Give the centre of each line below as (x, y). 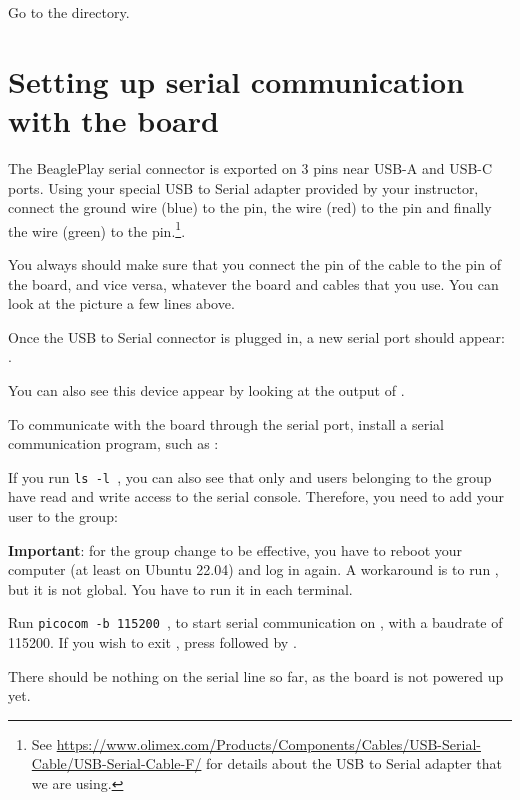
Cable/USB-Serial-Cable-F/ (116, 763)
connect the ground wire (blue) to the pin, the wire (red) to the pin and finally (250, 207)
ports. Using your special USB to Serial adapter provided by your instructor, (243, 187)
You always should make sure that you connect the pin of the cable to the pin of (254, 263)
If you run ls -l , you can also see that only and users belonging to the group (250, 476)
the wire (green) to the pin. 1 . (97, 229)
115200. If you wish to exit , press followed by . (152, 641)
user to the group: (63, 515)
